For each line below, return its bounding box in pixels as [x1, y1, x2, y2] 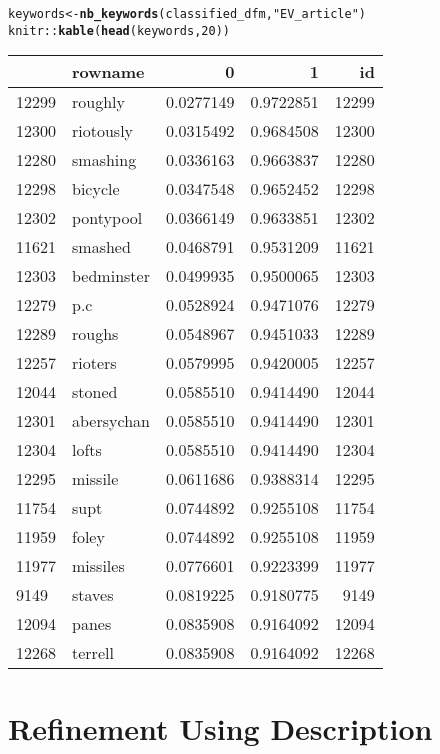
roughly [72, 90, 125, 114]
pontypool [72, 206, 143, 230]
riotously [72, 119, 134, 143]
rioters [72, 351, 117, 375]
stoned [72, 380, 118, 404]
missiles [72, 554, 125, 578]
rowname [72, 60, 145, 84]
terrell [72, 641, 114, 665]
